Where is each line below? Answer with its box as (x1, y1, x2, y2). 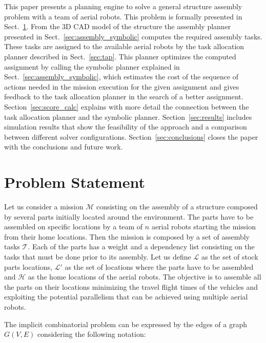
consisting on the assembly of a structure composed (96, 201, 258, 212)
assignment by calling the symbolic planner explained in (4, 61, 180, 72)
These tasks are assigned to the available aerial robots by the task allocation (4, 41, 244, 52)
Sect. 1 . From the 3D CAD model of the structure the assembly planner (4, 21, 231, 32)
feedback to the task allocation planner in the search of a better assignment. (4, 91, 243, 102)
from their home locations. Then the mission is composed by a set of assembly (4, 231, 250, 242)
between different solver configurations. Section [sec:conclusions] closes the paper (4, 131, 258, 142)
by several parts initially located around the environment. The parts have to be (4, 211, 254, 222)
